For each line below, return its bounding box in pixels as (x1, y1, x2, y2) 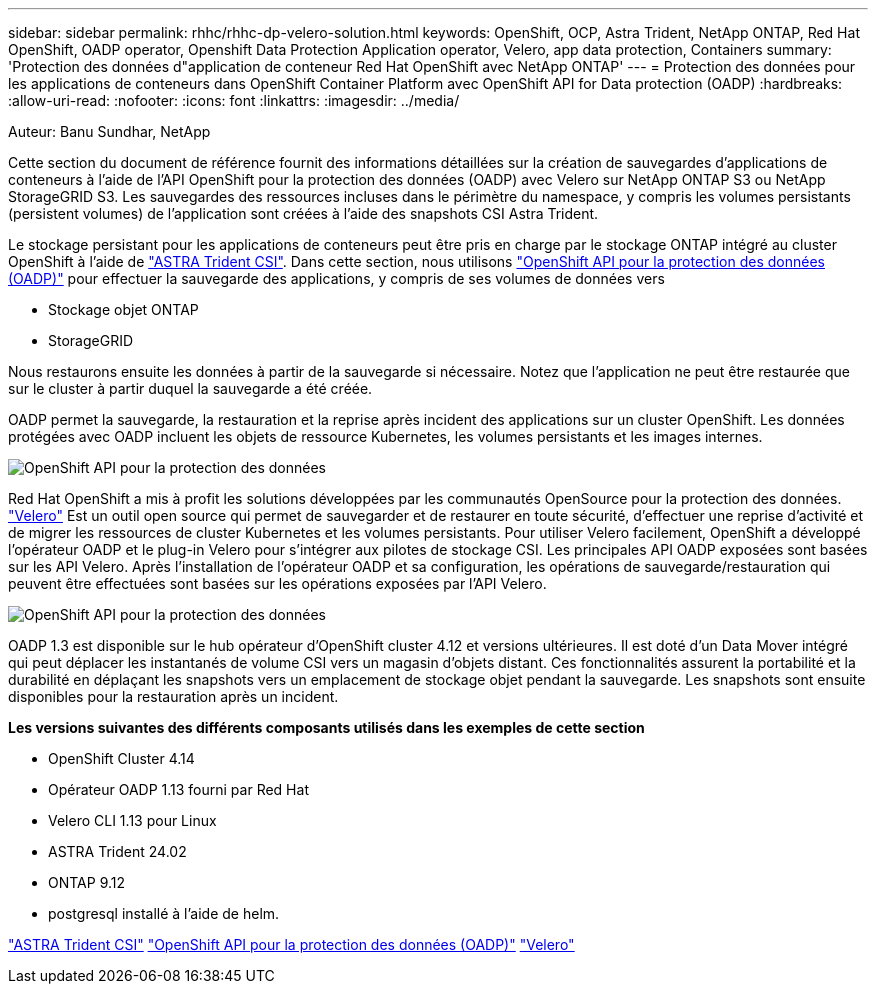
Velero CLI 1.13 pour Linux (48, 812, 217, 829)
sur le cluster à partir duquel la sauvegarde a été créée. (8, 380, 373, 397)
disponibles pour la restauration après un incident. (8, 688, 339, 705)
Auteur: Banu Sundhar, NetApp (8, 123, 211, 140)
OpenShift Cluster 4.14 (48, 750, 195, 767)
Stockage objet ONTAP (48, 301, 199, 318)
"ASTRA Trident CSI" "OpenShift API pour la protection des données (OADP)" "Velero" (8, 936, 575, 953)
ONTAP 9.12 (48, 874, 126, 891)
